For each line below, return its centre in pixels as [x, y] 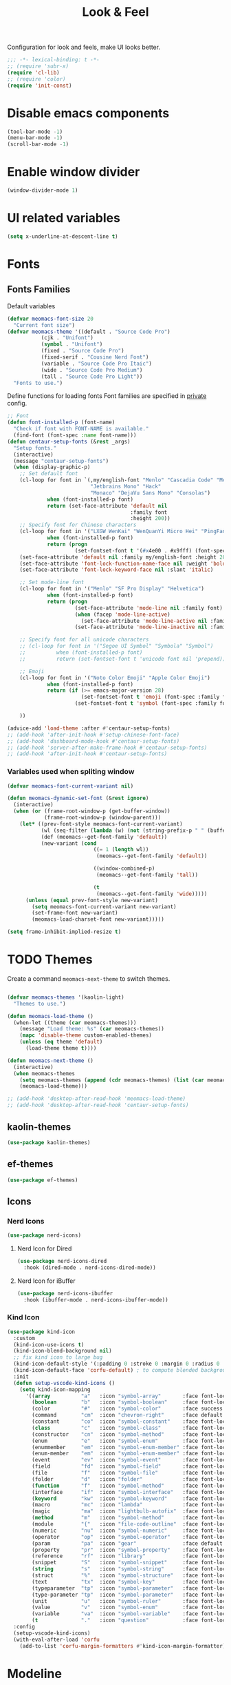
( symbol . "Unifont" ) [72, 345]
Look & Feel [115, 12]
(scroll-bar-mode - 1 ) [38, 144]
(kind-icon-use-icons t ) [49, 1345]
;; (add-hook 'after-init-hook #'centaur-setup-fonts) [87, 754]
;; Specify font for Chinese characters [78, 525]
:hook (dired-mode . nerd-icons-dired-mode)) [90, 1267]
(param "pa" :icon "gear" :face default [128, 1543]
